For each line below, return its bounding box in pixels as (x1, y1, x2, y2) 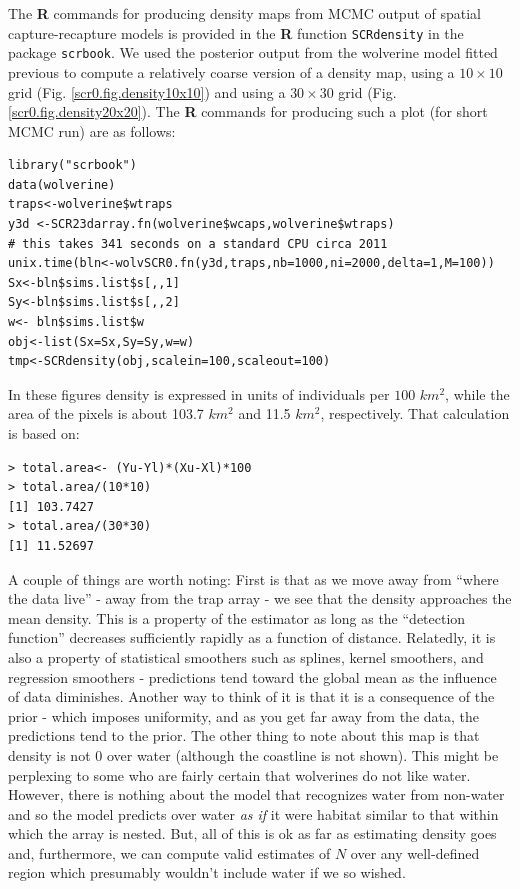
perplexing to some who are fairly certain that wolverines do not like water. (8, 764, 471, 785)
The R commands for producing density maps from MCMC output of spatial (8, 3, 481, 23)
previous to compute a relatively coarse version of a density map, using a (8, 61, 455, 82)
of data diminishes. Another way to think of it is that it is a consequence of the (8, 686, 495, 707)
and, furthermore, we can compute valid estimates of (8, 842, 331, 863)
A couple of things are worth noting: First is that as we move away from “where (8, 568, 499, 589)
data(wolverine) (8, 177, 116, 192)
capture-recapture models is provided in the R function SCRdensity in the (8, 22, 464, 43)
